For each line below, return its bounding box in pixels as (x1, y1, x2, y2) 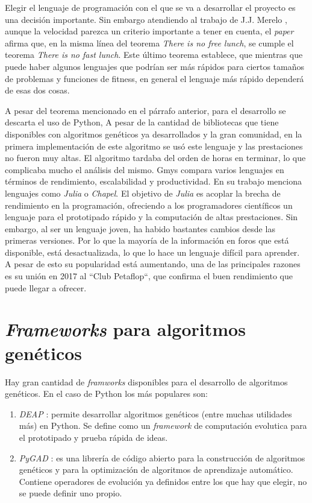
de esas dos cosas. (5, 84, 70, 96)
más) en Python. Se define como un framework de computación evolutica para (19, 419, 307, 432)
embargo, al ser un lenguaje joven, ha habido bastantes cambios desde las (5, 222, 275, 235)
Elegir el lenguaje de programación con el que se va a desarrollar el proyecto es (5, 1, 296, 13)
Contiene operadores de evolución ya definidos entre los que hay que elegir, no (19, 475, 307, 487)
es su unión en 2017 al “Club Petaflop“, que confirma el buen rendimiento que (5, 270, 293, 282)
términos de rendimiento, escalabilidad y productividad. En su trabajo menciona (5, 175, 302, 188)
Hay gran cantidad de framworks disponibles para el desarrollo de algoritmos (5, 375, 288, 388)
